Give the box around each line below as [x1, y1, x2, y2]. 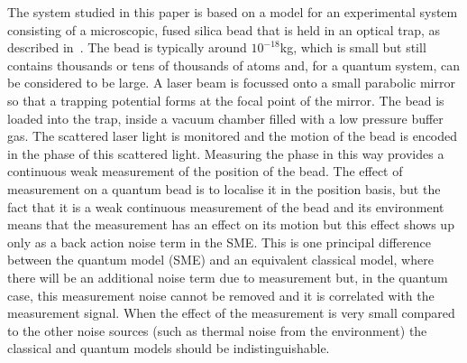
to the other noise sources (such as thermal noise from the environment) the [7, 321, 427, 340]
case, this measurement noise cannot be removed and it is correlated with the [7, 285, 435, 304]
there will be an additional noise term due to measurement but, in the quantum [7, 267, 448, 286]
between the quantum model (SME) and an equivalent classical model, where [7, 250, 434, 269]
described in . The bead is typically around [7, 38, 247, 57]
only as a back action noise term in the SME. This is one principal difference [7, 232, 431, 251]
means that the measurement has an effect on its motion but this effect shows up [7, 215, 454, 234]
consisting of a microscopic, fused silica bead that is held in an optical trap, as [7, 20, 441, 39]
